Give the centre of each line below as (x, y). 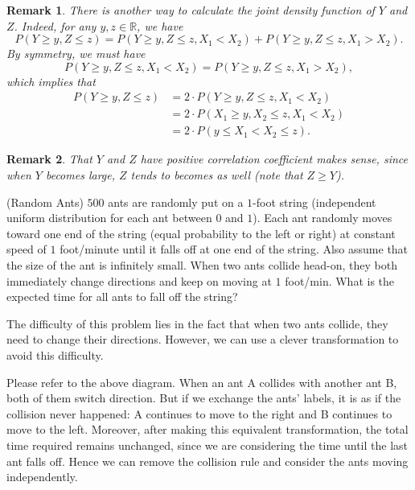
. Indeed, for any (55, 25)
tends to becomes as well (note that (217, 175)
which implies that (51, 81)
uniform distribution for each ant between (109, 218)
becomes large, (80, 175)
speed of (27, 249)
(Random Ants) (45, 202)
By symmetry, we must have (76, 54)
